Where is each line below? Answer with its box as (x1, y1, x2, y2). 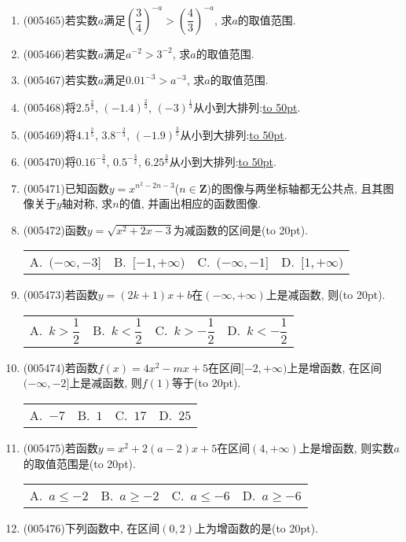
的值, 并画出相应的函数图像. (119, 195, 262, 212)
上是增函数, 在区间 (287, 359, 382, 375)
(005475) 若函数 (23, 439, 98, 455)
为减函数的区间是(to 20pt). (173, 221, 309, 238)
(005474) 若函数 (23, 359, 98, 375)
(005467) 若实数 (23, 72, 98, 88)
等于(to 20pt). (172, 374, 241, 391)
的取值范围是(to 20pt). (23, 455, 136, 471)
